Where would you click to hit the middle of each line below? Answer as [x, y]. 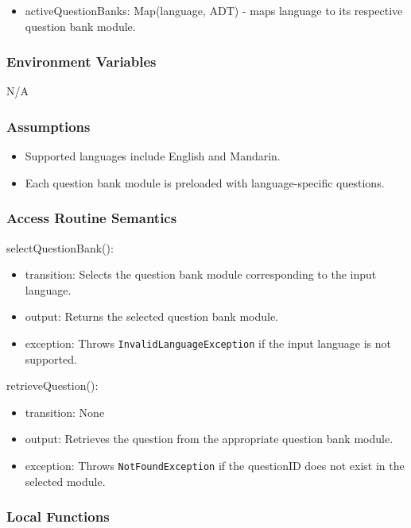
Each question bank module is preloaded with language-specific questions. [205, 182]
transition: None [65, 412]
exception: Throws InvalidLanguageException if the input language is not [208, 343]
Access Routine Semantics [92, 218]
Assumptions [48, 126]
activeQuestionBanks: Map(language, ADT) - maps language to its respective [214, 10]
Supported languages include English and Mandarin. [153, 156]
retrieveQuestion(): [52, 385]
